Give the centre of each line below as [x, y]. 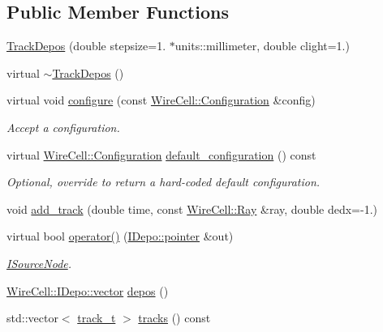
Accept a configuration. [63, 127]
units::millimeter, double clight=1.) [262, 46]
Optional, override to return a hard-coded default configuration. [164, 182]
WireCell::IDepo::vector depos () [88, 290]
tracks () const [174, 318]
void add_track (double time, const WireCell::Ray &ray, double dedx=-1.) [192, 209]
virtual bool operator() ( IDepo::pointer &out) [120, 236]
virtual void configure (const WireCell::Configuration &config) [161, 100]
